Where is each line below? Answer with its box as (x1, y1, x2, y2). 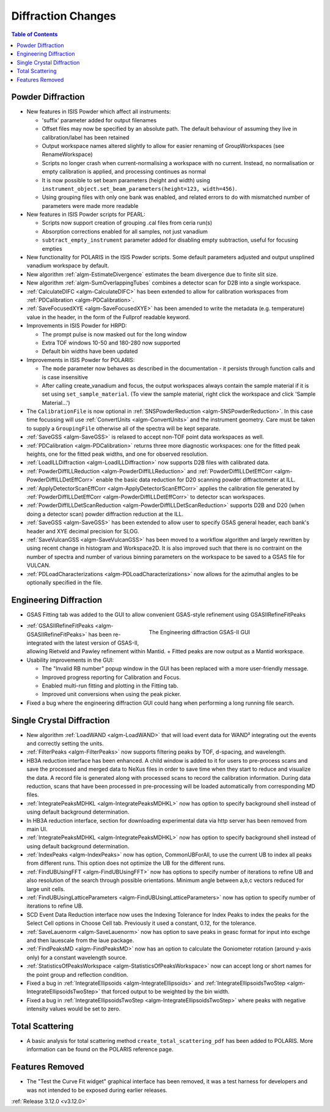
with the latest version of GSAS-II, (54, 639, 139, 647)
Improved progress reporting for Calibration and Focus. (42, 673, 181, 681)
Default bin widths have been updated (42, 347, 138, 355)
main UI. (26, 825, 48, 832)
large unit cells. (26, 885, 65, 892)
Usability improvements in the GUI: (26, 656, 114, 664)
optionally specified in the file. (26, 579, 103, 586)
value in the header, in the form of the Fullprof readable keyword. (26, 313, 191, 321)
